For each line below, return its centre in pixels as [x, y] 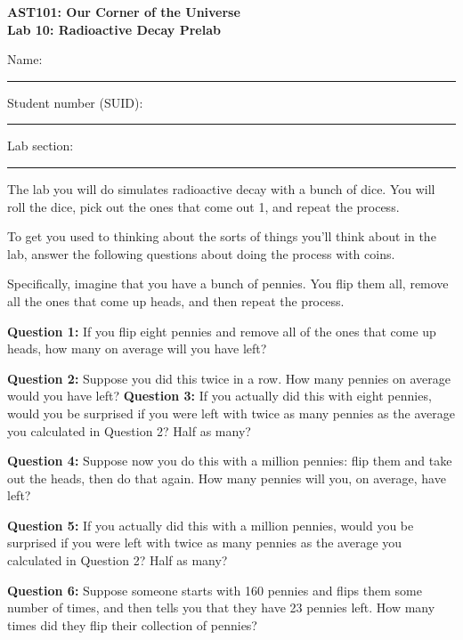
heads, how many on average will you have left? [137, 348]
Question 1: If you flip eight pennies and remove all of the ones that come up [222, 331]
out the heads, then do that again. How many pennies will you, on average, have [227, 478]
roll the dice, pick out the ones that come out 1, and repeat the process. [203, 206]
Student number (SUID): [75, 102]
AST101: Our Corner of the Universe [124, 12]
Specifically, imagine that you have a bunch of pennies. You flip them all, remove [228, 284]
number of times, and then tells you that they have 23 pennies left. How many [221, 608]
